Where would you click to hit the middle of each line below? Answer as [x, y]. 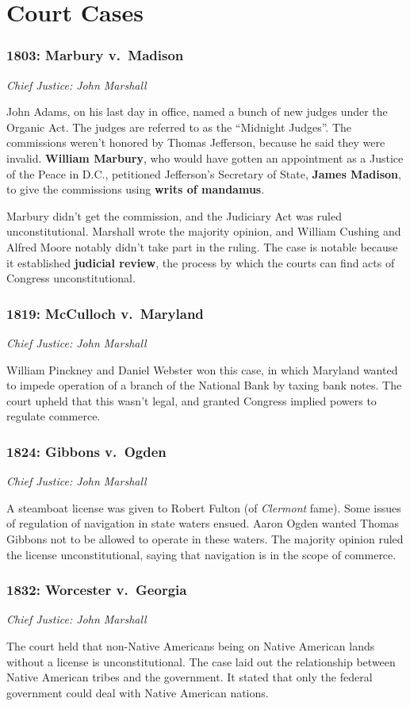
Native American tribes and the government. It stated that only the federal [190, 677]
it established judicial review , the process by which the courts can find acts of [201, 262]
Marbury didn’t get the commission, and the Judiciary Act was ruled [174, 215]
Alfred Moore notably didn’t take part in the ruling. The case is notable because [202, 246]
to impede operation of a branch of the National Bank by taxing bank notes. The [204, 385]
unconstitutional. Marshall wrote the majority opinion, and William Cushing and [204, 231]
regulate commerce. [54, 416]
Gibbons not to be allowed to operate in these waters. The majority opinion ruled [205, 538]
